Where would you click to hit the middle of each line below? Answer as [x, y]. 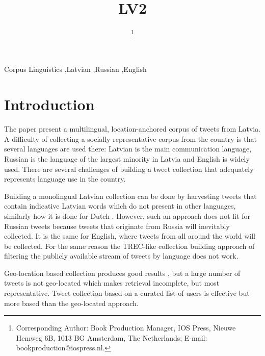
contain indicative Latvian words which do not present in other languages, [120, 206]
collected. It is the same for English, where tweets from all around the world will [130, 236]
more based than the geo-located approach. [71, 303]
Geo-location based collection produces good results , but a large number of [122, 273]
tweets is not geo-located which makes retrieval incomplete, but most [112, 283]
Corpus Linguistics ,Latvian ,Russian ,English [75, 69]
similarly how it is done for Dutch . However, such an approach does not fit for [127, 215]
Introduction [49, 104]
